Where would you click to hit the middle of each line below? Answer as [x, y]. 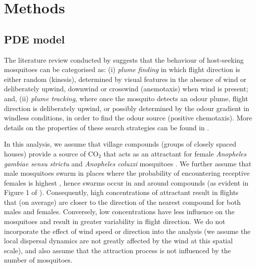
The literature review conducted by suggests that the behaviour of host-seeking [124, 59]
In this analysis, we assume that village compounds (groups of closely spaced [120, 144]
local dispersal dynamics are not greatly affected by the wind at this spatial [118, 241]
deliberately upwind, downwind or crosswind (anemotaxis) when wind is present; [126, 89]
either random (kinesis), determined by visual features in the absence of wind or [125, 79]
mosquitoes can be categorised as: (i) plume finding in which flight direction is [122, 69]
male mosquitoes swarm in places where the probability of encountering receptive [127, 173]
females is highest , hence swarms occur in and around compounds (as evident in [126, 182]
